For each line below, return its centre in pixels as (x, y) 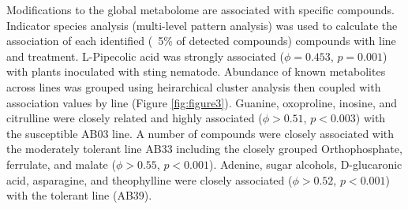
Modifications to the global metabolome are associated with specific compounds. (200, 9)
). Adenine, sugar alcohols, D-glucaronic (306, 164)
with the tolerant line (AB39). (79, 195)
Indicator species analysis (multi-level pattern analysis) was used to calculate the (202, 25)
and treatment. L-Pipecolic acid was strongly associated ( (145, 56)
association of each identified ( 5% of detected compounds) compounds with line (201, 41)
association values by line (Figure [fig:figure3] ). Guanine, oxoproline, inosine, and (202, 102)
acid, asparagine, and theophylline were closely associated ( (150, 179)
